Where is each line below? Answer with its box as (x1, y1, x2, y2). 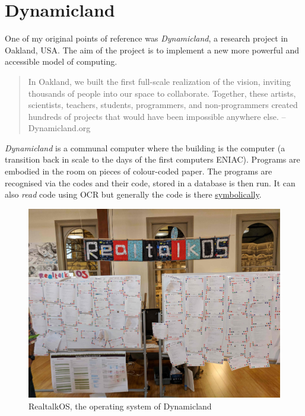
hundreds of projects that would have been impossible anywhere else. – (28, 110, 286, 122)
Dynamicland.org (28, 122, 91, 134)
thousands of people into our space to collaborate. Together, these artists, (28, 87, 296, 99)
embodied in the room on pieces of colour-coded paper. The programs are (5, 165, 272, 177)
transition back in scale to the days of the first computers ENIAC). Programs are (5, 153, 300, 166)
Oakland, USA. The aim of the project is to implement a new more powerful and (5, 43, 300, 56)
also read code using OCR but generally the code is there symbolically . (5, 188, 262, 201)
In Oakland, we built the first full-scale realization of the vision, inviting (28, 75, 291, 87)
